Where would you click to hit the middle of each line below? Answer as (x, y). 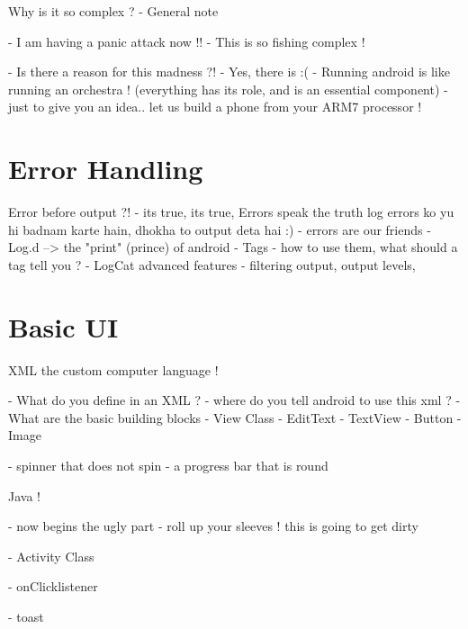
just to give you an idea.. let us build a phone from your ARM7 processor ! (215, 107)
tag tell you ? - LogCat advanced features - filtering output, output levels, (212, 264)
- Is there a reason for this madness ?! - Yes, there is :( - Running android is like (229, 72)
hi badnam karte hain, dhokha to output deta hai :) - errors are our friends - (220, 229)
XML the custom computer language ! (113, 369)
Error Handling (106, 169)
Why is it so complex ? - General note (113, 11)
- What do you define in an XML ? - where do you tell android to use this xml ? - (234, 400)
